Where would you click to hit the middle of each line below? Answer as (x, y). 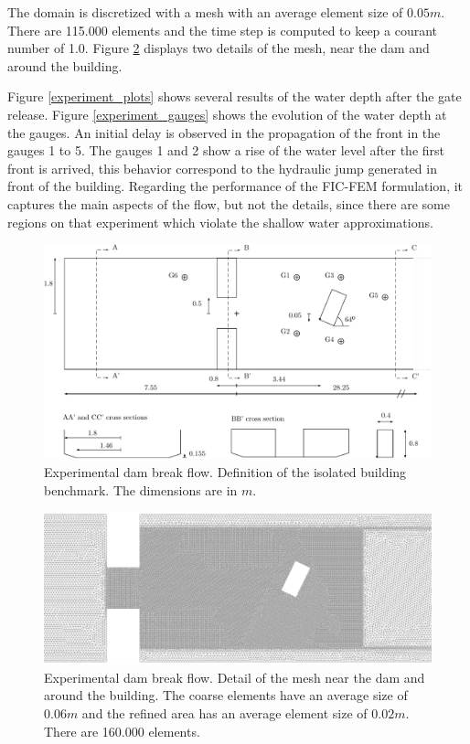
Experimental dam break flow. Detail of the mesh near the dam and (235, 677)
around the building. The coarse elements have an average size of (226, 695)
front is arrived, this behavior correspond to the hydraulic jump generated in (222, 168)
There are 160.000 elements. (122, 731)
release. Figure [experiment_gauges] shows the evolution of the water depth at (227, 114)
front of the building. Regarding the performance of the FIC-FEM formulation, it (235, 186)
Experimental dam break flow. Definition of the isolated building (225, 471)
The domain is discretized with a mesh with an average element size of (205, 12)
